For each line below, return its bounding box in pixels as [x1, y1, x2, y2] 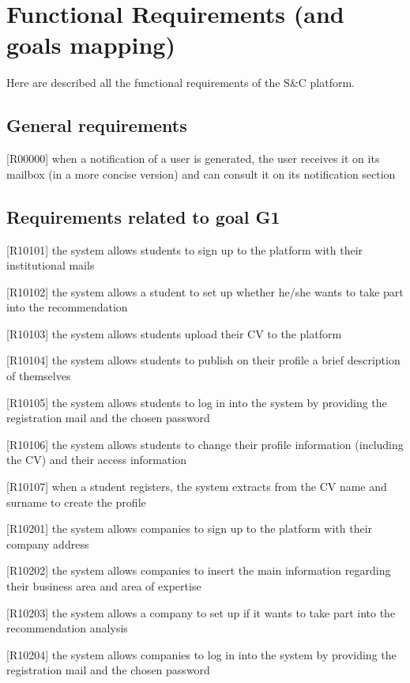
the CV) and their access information [6, 451, 187, 468]
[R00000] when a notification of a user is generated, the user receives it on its [6, 150, 380, 167]
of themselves [6, 368, 71, 384]
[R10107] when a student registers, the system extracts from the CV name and [6, 478, 387, 495]
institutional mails [6, 257, 95, 274]
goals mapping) [6, 28, 175, 61]
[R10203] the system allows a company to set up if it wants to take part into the [6, 604, 396, 621]
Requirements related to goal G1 [6, 204, 280, 228]
